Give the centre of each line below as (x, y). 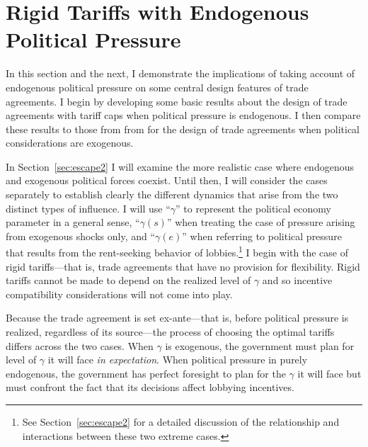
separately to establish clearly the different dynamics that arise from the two (172, 194)
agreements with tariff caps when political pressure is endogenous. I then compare (183, 115)
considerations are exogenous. (70, 143)
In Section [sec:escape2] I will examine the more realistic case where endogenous (180, 166)
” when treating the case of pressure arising (261, 222)
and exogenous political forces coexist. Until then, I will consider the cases (167, 180)
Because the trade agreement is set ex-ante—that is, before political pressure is (177, 318)
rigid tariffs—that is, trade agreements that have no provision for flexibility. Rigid (183, 266)
